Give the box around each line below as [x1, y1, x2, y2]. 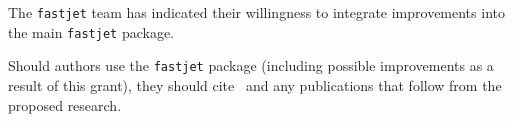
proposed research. [8, 94, 122, 115]
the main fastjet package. [8, 21, 175, 42]
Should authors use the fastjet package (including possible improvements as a [8, 55, 494, 76]
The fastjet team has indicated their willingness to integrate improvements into [8, 2, 505, 22]
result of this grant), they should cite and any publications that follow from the [8, 74, 502, 95]
